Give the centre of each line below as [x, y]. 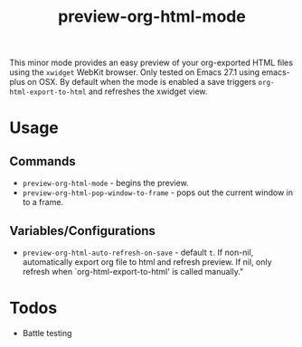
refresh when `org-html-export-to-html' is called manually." [133, 272]
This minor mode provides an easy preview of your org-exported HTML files [151, 63]
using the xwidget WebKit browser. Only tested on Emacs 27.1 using [135, 72]
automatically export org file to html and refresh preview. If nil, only [147, 262]
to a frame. [43, 202]
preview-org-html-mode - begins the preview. [105, 183]
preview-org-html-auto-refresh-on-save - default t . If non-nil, [138, 252]
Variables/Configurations [83, 231]
